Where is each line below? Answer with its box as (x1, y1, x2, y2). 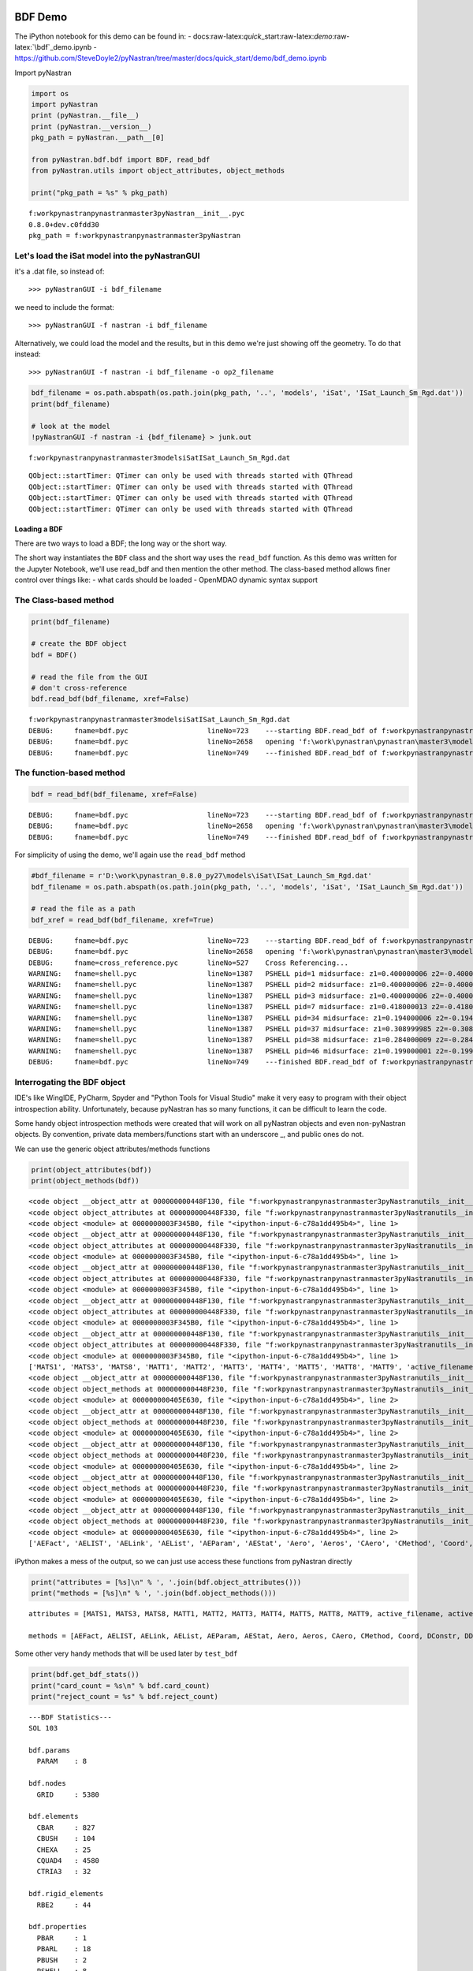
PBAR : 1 (36, 1933, 88, 1943)
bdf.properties (28, 1922, 88, 1932)
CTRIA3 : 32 (36, 1867, 91, 1876)
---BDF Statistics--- (28, 1712, 112, 1722)
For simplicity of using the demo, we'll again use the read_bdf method (14, 850, 246, 859)
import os (31, 89, 69, 98)
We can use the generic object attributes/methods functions (14, 1144, 210, 1153)
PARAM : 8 (36, 1757, 88, 1766)
